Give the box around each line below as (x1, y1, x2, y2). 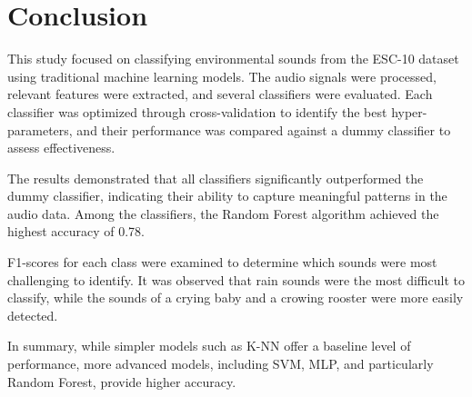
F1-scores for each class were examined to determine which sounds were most (7, 253, 437, 272)
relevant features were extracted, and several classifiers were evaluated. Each (7, 84, 433, 104)
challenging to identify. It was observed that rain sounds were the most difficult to (7, 270, 465, 289)
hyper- (391, 102, 427, 121)
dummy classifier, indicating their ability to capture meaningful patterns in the (7, 186, 447, 205)
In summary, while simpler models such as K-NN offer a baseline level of (7, 336, 411, 355)
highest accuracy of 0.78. (7, 222, 146, 241)
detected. (7, 305, 58, 324)
